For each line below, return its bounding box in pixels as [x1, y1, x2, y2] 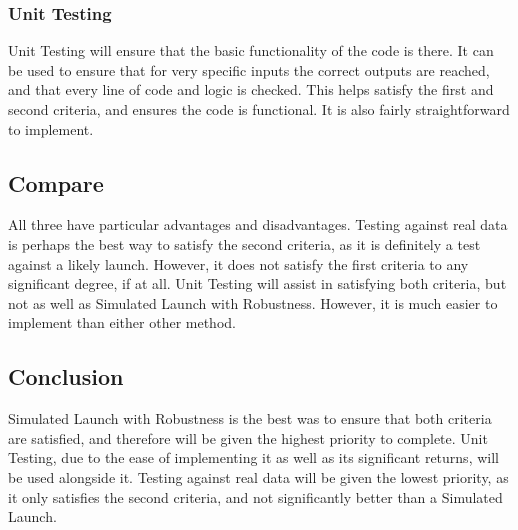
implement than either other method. [8, 312, 236, 333]
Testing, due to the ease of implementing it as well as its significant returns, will [8, 447, 499, 468]
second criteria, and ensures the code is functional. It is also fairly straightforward [8, 99, 510, 119]
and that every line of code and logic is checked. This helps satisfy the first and [8, 79, 494, 100]
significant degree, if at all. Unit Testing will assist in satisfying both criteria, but [8, 273, 507, 294]
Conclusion [8, 361, 124, 392]
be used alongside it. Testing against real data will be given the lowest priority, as [8, 466, 509, 487]
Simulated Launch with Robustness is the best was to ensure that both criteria [8, 408, 492, 429]
